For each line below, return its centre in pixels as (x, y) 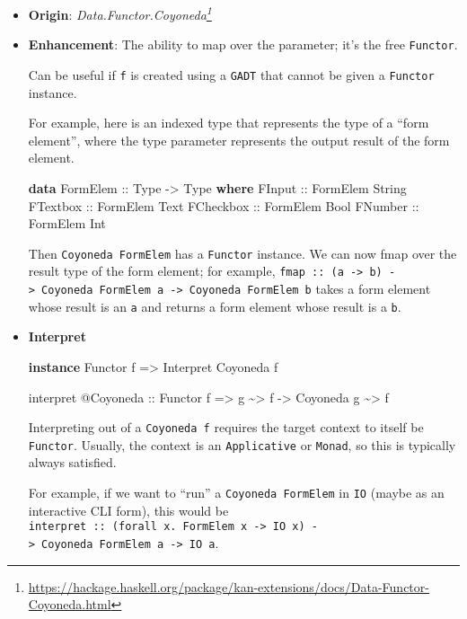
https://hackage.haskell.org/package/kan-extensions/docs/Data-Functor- (229, 586)
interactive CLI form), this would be (128, 510)
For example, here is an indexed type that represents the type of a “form (229, 123)
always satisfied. (72, 462)
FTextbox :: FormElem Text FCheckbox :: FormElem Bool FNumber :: (224, 205)
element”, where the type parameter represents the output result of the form (239, 140)
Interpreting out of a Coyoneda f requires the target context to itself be (226, 427)
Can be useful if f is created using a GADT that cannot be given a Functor (231, 74)
